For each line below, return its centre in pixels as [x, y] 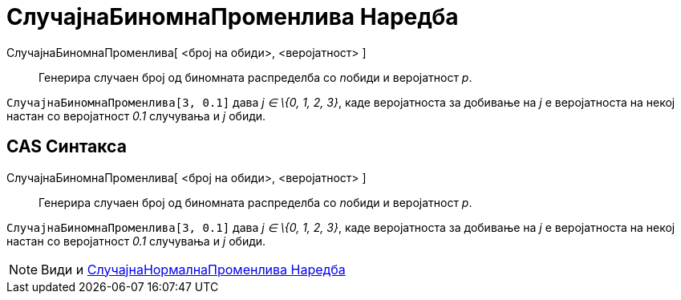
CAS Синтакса [67, 147]
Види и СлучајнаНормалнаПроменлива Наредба [193, 269]
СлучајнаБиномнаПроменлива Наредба [233, 17]
